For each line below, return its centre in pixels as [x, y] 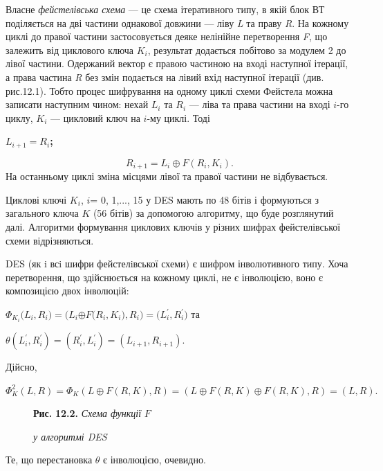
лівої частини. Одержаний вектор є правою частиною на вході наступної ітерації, [177, 63]
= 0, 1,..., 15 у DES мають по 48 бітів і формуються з [204, 199]
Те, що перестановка [49, 460]
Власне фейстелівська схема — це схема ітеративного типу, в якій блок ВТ [165, 9]
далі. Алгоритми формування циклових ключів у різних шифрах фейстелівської [173, 227]
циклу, [19, 117]
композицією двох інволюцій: [67, 291]
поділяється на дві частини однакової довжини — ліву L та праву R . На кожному [177, 23]
